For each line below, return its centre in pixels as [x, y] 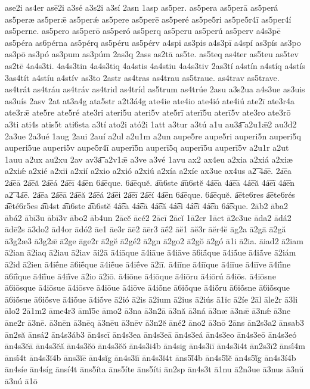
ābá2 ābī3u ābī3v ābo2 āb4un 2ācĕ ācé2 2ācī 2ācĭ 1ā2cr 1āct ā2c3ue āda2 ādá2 [148, 217]
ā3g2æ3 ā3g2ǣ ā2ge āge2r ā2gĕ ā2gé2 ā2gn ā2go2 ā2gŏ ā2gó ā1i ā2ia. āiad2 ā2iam [154, 240]
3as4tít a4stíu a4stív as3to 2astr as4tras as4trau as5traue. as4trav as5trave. [142, 77]
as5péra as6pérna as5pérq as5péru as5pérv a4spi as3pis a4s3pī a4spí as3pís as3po [153, 42]
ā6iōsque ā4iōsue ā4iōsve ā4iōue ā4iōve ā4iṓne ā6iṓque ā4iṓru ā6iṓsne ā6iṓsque [147, 287]
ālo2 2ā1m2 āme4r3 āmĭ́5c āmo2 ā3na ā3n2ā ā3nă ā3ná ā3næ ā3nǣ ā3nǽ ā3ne [148, 311]
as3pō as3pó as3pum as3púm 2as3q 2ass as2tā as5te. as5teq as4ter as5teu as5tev [152, 54]
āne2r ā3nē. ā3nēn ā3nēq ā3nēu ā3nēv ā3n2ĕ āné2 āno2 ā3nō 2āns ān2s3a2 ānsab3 [154, 323]
